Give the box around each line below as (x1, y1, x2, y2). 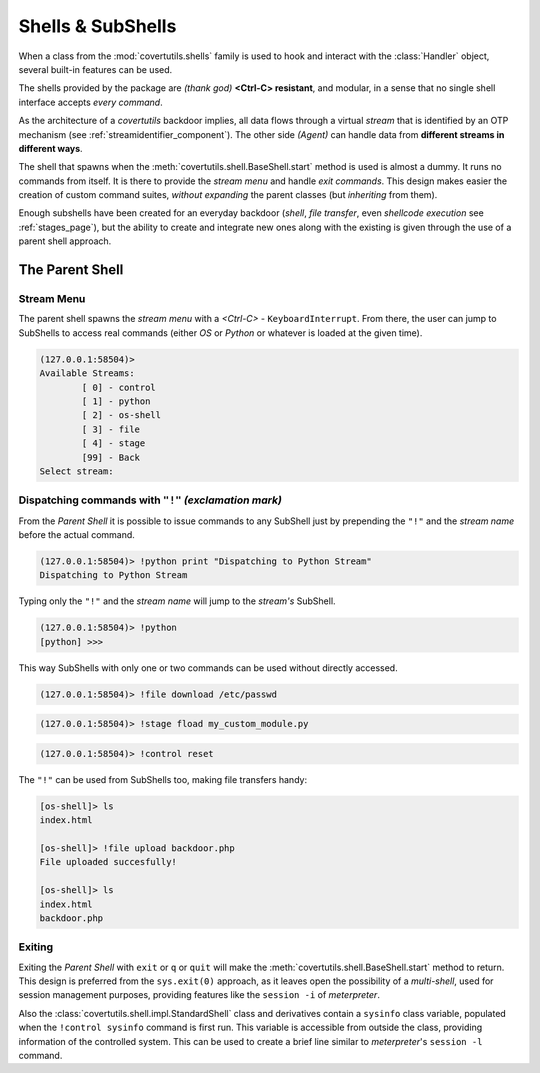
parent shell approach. (18, 235, 112, 247)
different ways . (18, 142, 84, 154)
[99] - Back (81, 451, 140, 463)
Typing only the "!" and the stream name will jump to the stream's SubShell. (18, 595, 336, 607)
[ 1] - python (81, 395, 151, 407)
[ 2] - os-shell (81, 410, 162, 421)
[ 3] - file (81, 423, 140, 435)
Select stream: (39, 465, 114, 477)
